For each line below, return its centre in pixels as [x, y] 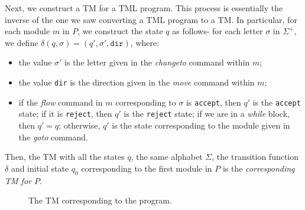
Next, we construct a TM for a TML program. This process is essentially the [144, 8]
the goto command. [53, 137]
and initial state [40, 168]
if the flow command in [61, 102]
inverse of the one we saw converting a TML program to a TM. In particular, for [151, 19]
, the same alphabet [167, 157]
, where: [145, 42]
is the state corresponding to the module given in [201, 125]
